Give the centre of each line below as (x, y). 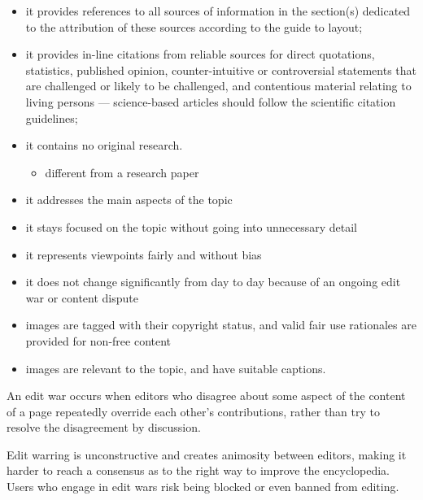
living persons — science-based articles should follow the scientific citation (211, 101)
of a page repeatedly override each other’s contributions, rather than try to (193, 411)
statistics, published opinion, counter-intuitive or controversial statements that (221, 70)
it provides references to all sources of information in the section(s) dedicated (218, 11)
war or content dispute (82, 297)
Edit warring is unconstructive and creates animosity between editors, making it (207, 454)
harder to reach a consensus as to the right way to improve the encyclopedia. (198, 470)
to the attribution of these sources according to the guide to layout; (194, 26)
